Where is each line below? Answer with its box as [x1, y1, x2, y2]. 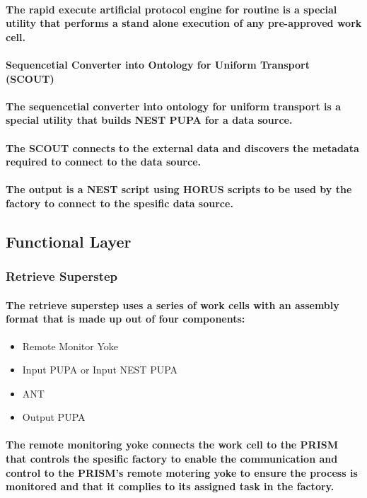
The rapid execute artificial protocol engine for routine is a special [6, 1, 337, 16]
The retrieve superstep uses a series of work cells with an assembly [6, 297, 339, 312]
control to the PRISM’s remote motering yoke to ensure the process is [6, 465, 358, 480]
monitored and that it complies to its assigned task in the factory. [6, 479, 334, 494]
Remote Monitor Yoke [22, 338, 118, 353]
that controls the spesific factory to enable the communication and [6, 451, 338, 466]
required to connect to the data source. [6, 154, 201, 169]
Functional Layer [6, 230, 132, 252]
